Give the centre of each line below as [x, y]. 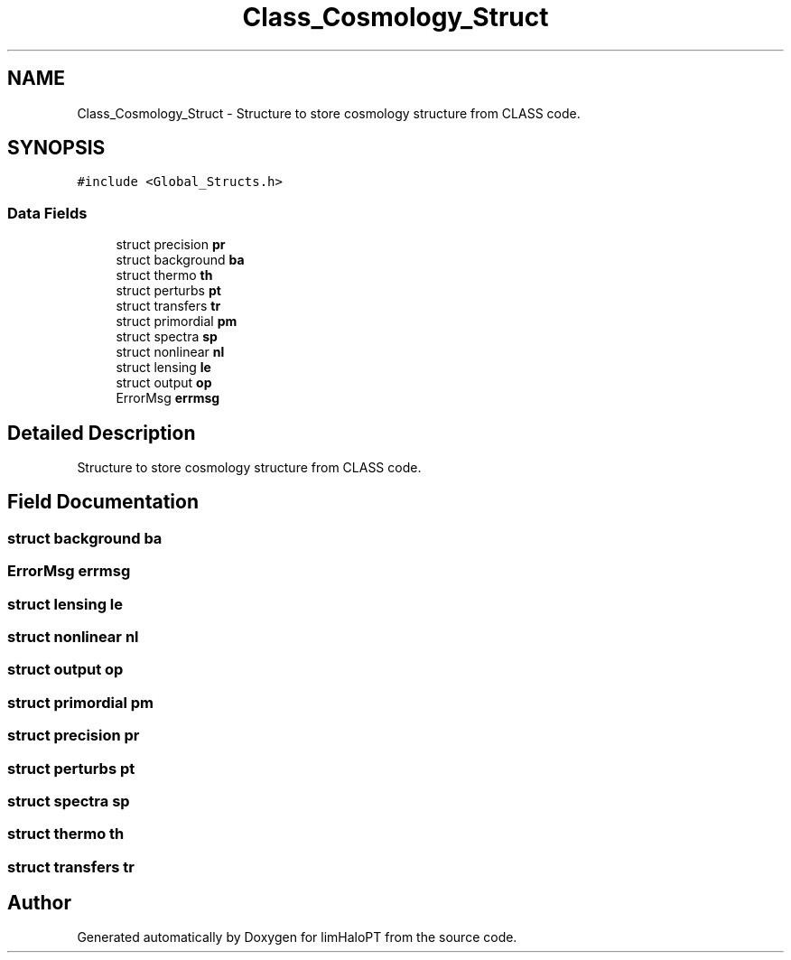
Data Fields [47, 213]
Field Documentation [103, 502]
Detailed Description [102, 433]
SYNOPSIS [56, 148]
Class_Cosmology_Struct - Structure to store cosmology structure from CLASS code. [329, 113]
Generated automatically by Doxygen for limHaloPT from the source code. [297, 937]
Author [39, 903]
